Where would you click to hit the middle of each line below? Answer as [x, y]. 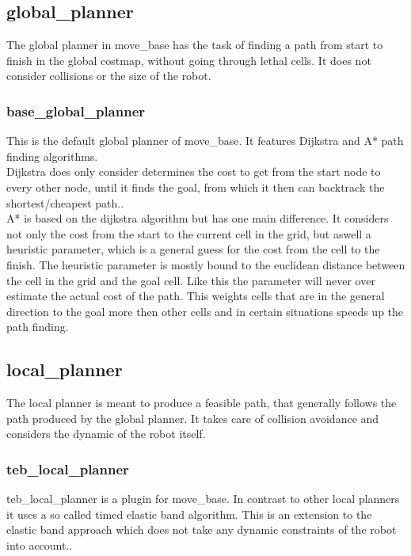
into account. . [40, 545]
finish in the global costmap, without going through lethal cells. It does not [189, 60]
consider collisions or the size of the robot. [109, 76]
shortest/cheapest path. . [65, 202]
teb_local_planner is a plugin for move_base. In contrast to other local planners [203, 499]
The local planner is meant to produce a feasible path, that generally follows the [202, 403]
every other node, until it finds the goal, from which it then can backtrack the [196, 187]
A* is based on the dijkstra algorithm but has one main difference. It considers [198, 218]
